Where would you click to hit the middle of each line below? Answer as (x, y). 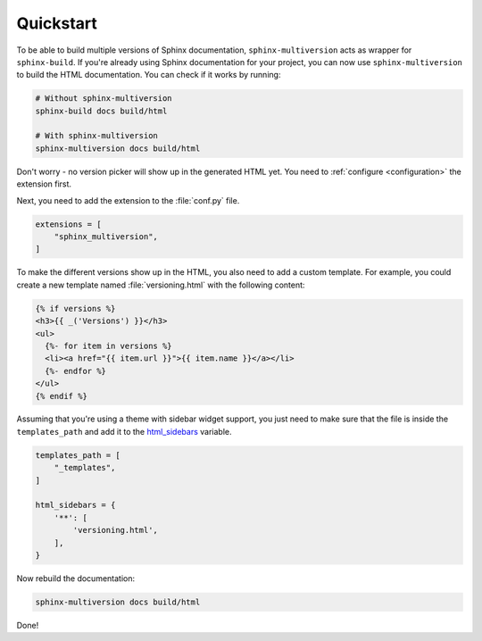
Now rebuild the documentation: (76, 578)
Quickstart (57, 23)
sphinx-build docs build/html (101, 111)
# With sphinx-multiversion (96, 136)
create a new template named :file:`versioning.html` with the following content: (161, 285)
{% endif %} (62, 396)
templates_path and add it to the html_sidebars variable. (124, 431)
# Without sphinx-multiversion (104, 99)
